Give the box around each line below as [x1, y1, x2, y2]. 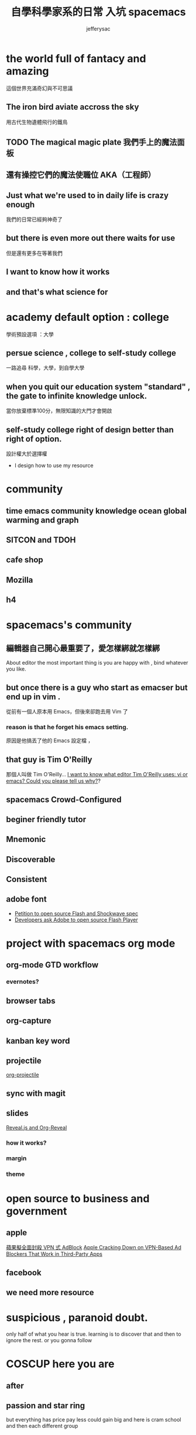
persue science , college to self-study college [6, 348, 177, 358]
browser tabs [6, 995, 56, 1005]
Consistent [6, 874, 47, 884]
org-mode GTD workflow [6, 960, 99, 970]
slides [6, 1108, 29, 1118]
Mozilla [6, 575, 33, 585]
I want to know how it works [6, 267, 110, 277]
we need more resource [6, 1288, 95, 1297]
